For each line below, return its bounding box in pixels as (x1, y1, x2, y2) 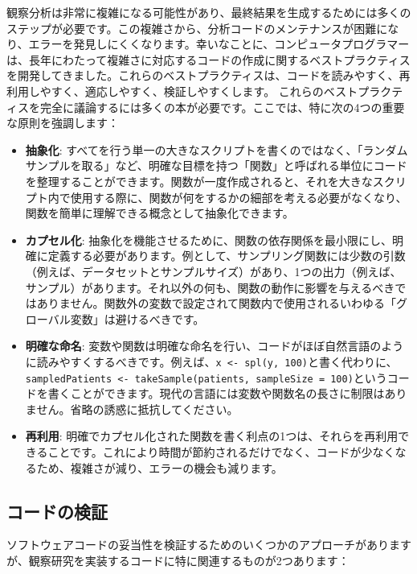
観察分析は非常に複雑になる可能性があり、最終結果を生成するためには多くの (6, 4, 411, 20)
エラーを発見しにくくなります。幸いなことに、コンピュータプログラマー (28, 35, 410, 52)
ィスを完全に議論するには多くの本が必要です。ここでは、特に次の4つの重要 (6, 98, 405, 115)
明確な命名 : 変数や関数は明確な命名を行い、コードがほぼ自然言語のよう (25, 337, 404, 354)
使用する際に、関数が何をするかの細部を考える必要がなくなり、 (70, 188, 407, 205)
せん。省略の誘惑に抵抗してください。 (36, 400, 239, 417)
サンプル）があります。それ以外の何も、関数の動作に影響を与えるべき (25, 279, 395, 295)
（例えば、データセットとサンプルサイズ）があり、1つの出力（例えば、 (25, 262, 402, 279)
